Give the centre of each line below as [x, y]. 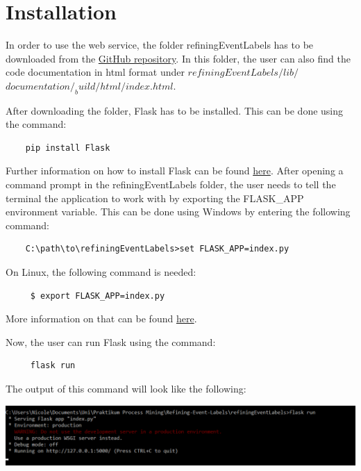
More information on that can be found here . [101, 319]
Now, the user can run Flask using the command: [111, 341]
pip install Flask [68, 148]
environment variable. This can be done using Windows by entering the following [178, 212]
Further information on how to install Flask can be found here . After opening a [175, 171]
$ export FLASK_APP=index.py [98, 296]
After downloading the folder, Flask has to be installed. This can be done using [175, 110]
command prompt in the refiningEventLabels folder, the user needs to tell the [171, 184]
